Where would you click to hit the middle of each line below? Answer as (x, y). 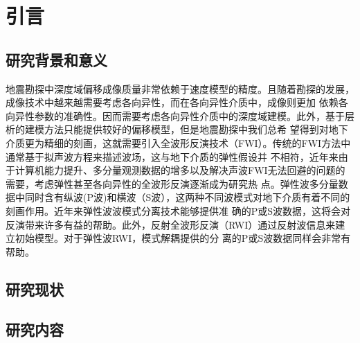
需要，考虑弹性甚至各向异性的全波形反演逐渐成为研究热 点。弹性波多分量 (172, 183)
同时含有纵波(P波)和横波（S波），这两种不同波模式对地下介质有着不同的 (187, 197)
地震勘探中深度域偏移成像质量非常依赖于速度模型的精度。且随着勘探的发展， (180, 88)
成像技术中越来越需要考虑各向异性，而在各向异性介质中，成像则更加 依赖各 (177, 102)
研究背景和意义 (56, 59)
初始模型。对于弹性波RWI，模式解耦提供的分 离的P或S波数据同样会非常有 (183, 238)
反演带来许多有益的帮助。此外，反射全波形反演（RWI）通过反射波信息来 (171, 224)
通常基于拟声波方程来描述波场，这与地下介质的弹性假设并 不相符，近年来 (172, 156)
